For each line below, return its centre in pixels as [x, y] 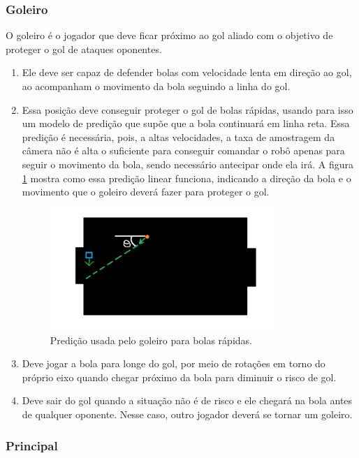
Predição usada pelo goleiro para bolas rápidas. [151, 340]
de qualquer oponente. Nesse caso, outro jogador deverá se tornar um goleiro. [187, 414]
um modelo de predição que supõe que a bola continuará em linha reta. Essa [186, 123]
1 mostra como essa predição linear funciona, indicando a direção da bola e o [186, 178]
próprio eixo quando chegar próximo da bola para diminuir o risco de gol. [179, 377]
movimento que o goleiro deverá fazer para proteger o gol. [146, 192]
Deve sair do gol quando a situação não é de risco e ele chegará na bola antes [187, 400]
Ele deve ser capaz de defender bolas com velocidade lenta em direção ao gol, [187, 72]
